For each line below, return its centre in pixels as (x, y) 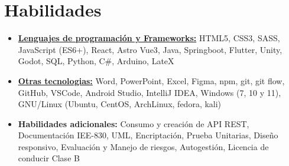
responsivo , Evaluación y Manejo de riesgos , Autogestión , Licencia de (143, 146)
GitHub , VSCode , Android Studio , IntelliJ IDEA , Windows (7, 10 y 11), (150, 92)
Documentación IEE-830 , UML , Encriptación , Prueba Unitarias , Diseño (148, 135)
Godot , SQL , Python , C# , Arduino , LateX (96, 61)
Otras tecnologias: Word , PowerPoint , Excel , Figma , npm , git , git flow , (151, 80)
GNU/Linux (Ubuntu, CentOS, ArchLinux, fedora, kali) (120, 104)
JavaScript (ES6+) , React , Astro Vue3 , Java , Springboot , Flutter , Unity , (150, 49)
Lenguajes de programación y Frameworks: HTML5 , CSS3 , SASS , (149, 38)
